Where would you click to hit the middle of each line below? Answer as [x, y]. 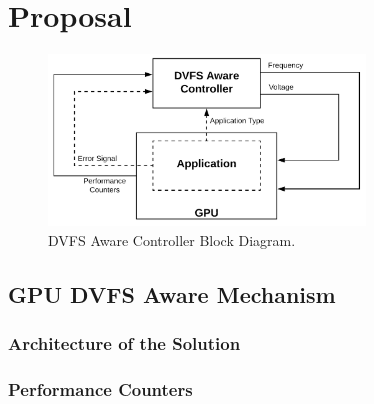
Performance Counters [100, 389]
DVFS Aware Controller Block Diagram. [172, 240]
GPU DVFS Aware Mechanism [172, 294]
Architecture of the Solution [124, 343]
